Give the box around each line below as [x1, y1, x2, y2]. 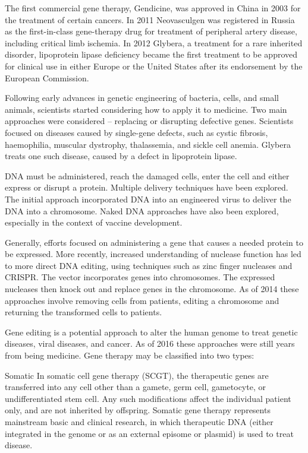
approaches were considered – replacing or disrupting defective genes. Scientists [5, 115, 294, 127]
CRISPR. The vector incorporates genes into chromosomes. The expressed [5, 271, 275, 283]
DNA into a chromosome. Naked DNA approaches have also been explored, [5, 204, 279, 217]
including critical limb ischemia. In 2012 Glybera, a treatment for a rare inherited [5, 36, 303, 49]
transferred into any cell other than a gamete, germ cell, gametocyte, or [5, 381, 266, 393]
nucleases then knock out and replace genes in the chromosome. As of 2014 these [5, 283, 299, 295]
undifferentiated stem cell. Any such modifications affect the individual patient [5, 392, 291, 404]
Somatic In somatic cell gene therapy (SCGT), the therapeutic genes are [5, 369, 269, 381]
